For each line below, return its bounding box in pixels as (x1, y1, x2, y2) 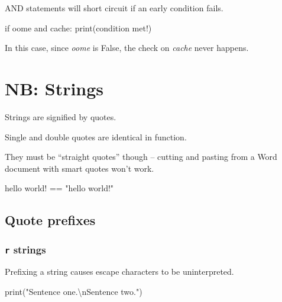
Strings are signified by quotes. (5, 110, 116, 123)
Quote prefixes (5, 211, 96, 229)
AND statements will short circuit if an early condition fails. (5, 2, 223, 14)
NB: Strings (5, 76, 104, 100)
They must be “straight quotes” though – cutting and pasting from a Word (5, 150, 277, 163)
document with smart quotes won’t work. (5, 162, 154, 174)
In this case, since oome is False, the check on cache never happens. (5, 41, 249, 54)
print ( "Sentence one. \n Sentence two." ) (5, 285, 142, 298)
